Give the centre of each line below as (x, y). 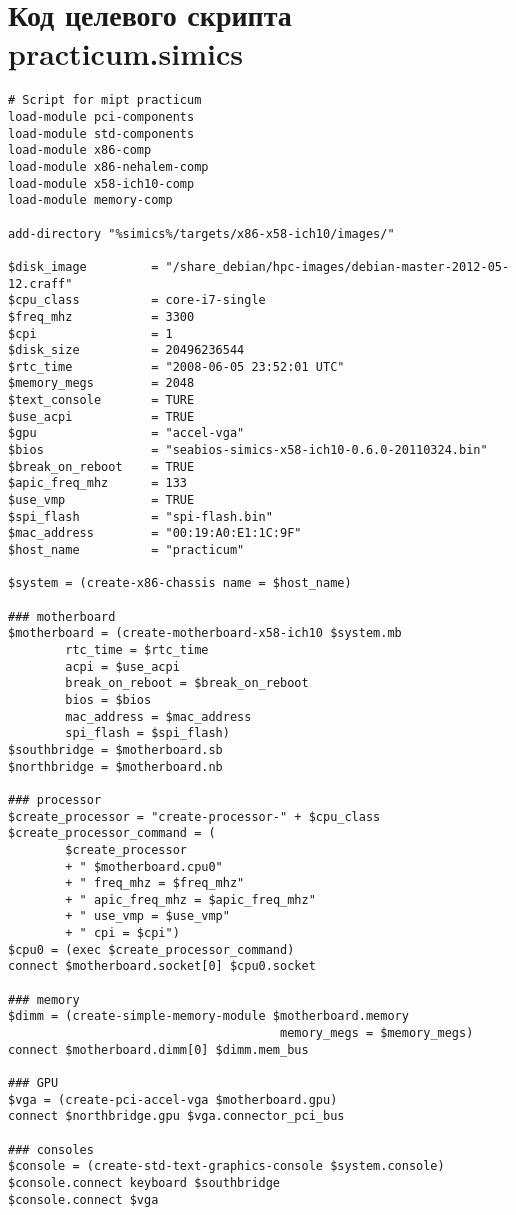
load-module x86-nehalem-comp (108, 166)
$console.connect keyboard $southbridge (144, 1182)
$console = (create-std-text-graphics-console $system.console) (226, 1166)
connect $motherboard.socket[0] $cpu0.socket (162, 966)
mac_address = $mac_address (158, 716)
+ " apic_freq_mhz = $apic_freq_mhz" (190, 899)
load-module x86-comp (80, 150)
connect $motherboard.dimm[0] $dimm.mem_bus (158, 1049)
